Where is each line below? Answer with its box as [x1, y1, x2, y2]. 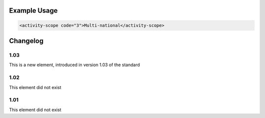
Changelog [9, 37, 44, 45]
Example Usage [9, 6, 58, 15]
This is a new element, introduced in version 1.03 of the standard [9, 62, 140, 68]
